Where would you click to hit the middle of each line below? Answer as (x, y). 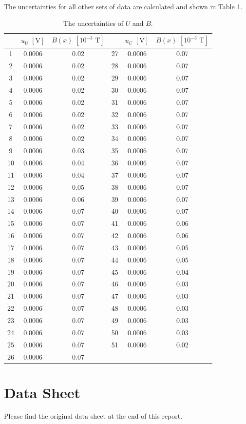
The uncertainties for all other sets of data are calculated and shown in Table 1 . (123, 6)
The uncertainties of (93, 23)
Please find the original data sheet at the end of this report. (93, 415)
